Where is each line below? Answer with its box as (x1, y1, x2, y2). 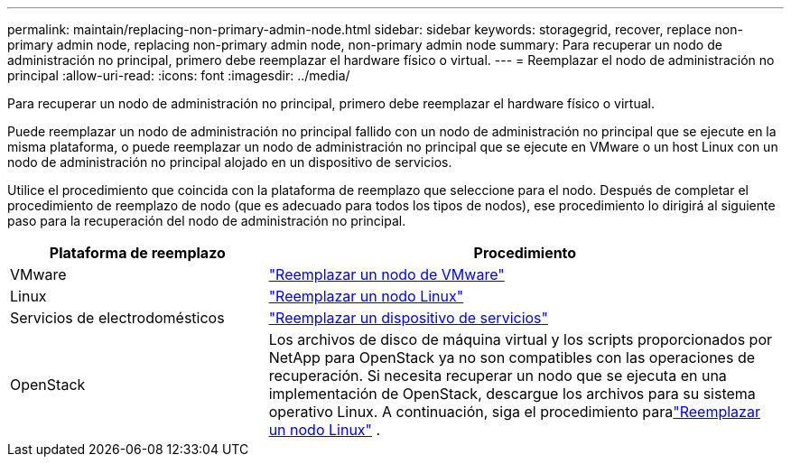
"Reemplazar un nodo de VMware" (268, 265, 505, 283)
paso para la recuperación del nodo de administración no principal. (7, 213, 406, 228)
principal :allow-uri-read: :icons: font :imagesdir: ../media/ (7, 68, 350, 83)
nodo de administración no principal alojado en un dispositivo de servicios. (7, 154, 452, 170)
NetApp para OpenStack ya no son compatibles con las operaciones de (268, 348, 756, 367)
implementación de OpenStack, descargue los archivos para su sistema (268, 385, 756, 403)
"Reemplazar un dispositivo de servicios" (268, 309, 549, 327)
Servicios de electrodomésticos (10, 309, 225, 327)
